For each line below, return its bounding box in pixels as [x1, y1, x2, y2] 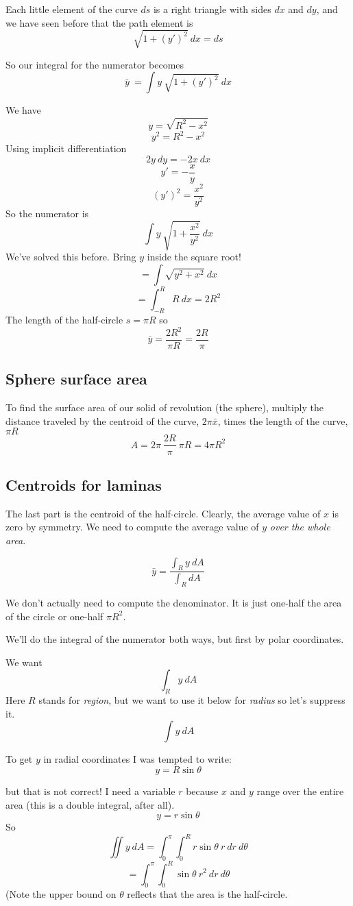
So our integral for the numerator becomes [5, 57, 184, 71]
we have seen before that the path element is [5, 15, 193, 29]
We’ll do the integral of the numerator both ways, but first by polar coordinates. [5, 632, 344, 646]
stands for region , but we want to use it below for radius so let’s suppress [38, 693, 345, 707]
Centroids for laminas [5, 474, 162, 495]
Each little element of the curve [5, 2, 138, 16]
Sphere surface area [5, 368, 147, 389]
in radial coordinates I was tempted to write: [43, 752, 232, 766]
